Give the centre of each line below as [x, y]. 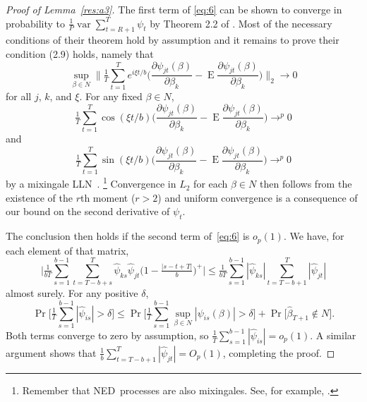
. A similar [333, 335]
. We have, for [314, 236]
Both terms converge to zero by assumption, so [107, 335]
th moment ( [108, 197]
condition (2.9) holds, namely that [80, 53]
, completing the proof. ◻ [279, 352]
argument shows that [51, 352]
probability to [36, 23]
